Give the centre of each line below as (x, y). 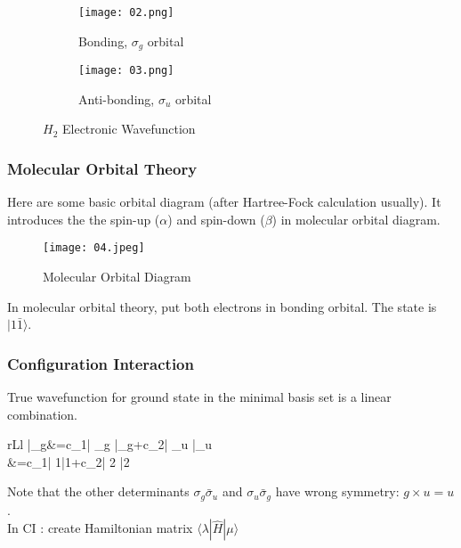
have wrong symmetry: (337, 491)
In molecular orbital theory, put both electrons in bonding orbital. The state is (222, 306)
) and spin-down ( (216, 219)
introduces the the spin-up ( (84, 219)
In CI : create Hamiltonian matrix (100, 528)
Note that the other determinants (98, 491)
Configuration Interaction (101, 363)
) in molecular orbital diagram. (356, 219)
